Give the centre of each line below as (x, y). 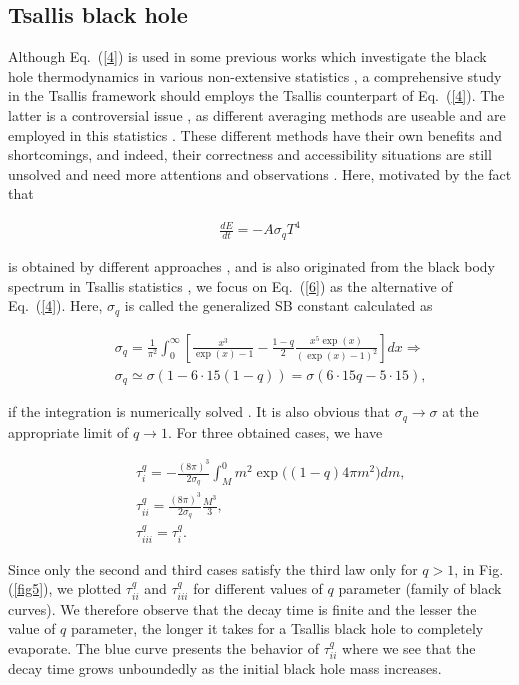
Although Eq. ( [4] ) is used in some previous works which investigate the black (247, 56)
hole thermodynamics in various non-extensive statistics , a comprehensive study (255, 75)
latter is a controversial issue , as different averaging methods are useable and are (257, 114)
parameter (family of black (420, 588)
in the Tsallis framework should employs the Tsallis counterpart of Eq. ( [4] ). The (256, 95)
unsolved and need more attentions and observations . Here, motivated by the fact (260, 173)
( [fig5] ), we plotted (65, 588)
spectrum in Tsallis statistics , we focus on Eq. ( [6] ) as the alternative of (230, 285)
